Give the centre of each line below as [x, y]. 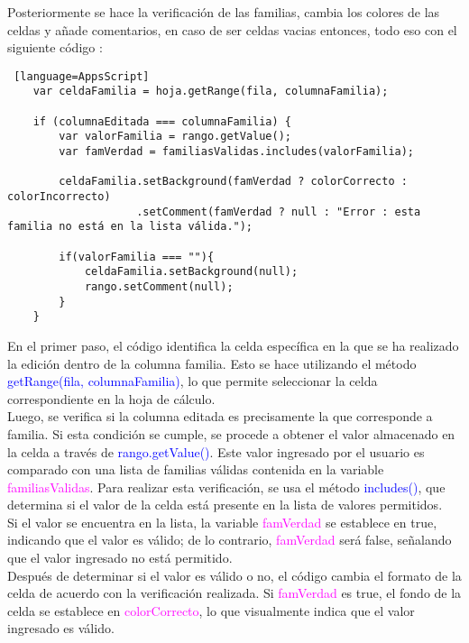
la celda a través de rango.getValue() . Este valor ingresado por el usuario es [216, 451]
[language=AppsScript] [82, 76]
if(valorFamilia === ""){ [137, 257]
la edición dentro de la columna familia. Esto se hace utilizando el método [212, 363]
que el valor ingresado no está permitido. [120, 558]
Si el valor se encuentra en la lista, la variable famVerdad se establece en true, [222, 522]
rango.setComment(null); [159, 286]
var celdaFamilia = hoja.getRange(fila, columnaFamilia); [211, 92]
